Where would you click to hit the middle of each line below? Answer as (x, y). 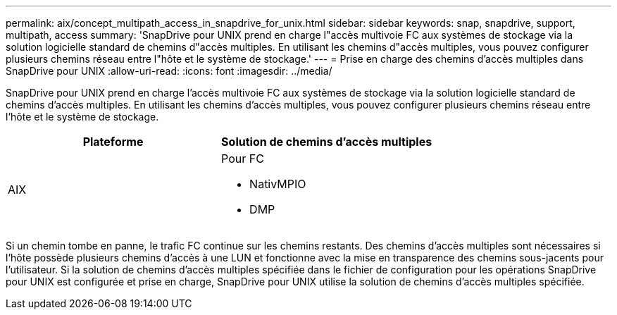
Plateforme (113, 142)
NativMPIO (278, 184)
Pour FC (243, 159)
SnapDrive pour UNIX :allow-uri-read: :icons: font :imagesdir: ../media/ (169, 71)
